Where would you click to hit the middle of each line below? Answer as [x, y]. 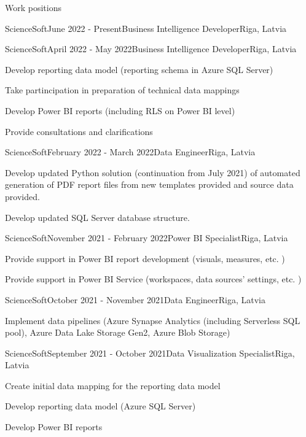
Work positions [33, 7]
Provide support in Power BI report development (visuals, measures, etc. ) [145, 258]
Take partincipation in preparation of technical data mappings [122, 90]
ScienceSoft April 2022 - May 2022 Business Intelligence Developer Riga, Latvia [151, 49]
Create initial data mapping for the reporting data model [113, 385]
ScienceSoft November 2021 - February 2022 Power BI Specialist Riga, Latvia [147, 238]
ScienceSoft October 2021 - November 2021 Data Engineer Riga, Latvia [135, 299]
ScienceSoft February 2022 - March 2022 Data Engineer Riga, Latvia [130, 152]
